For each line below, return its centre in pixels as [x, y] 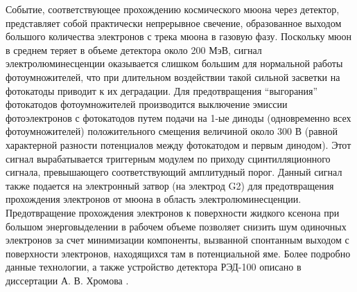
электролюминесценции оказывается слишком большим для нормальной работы [174, 63]
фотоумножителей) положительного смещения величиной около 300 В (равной [172, 131]
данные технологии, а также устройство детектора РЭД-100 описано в [154, 267]
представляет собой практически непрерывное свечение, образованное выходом [174, 22]
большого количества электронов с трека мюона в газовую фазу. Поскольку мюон [178, 36]
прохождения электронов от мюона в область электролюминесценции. [154, 199]
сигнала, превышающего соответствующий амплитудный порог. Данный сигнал [174, 172]
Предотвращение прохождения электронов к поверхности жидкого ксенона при [173, 212]
